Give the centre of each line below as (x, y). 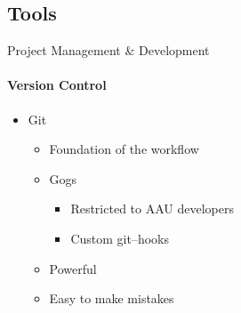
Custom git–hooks (120, 238)
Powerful (73, 268)
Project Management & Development (108, 50)
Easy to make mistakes (112, 298)
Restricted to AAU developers (152, 209)
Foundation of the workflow (124, 149)
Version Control (57, 85)
